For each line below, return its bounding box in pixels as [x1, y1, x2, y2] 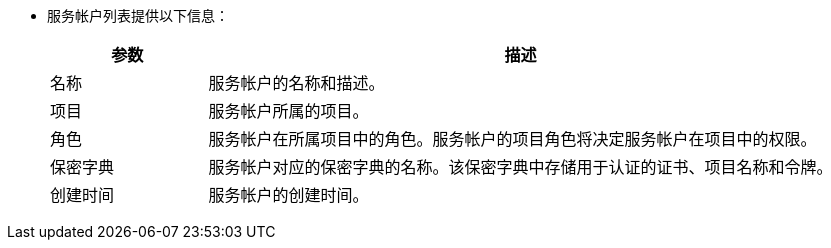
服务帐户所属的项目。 [208, 101, 369, 121]
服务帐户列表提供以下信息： [47, 7, 229, 24]
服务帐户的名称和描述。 [208, 73, 385, 93]
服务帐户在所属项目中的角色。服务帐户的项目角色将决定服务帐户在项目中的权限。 [208, 129, 817, 149]
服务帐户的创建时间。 [208, 185, 369, 205]
